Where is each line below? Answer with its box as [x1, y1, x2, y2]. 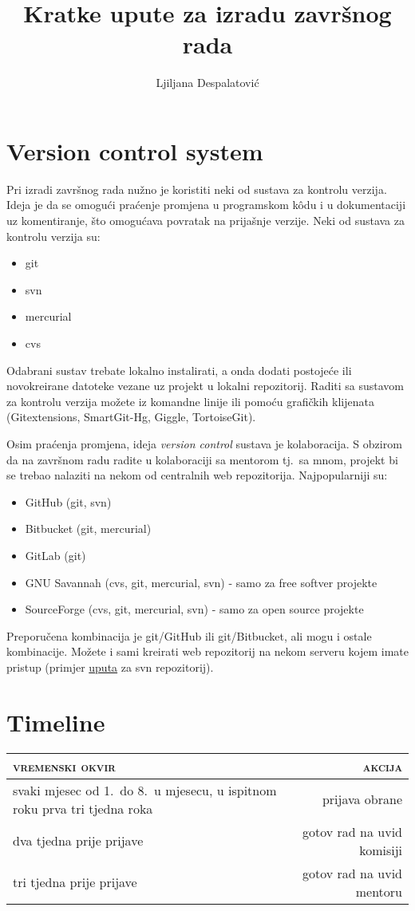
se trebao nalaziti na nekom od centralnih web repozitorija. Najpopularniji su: [6, 467, 388, 483]
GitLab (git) [25, 546, 86, 563]
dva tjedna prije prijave [13, 831, 144, 850]
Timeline [6, 705, 105, 738]
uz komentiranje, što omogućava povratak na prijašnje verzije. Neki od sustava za [6, 212, 405, 229]
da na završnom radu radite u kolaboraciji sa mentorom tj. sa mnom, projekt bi [6, 451, 398, 467]
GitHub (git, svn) [25, 493, 112, 510]
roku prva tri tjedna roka [13, 799, 153, 818]
